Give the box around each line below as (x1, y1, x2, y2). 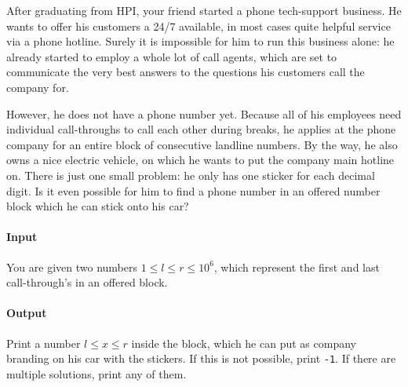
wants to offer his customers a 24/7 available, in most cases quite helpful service (6, 17, 391, 34)
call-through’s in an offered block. (6, 274, 168, 290)
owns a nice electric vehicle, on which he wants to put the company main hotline (6, 152, 395, 168)
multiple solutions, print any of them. (6, 365, 187, 382)
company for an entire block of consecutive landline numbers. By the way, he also (6, 136, 398, 152)
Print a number (6, 334, 81, 351)
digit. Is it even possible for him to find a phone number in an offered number (6, 182, 381, 199)
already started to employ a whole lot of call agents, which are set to (6, 48, 337, 64)
